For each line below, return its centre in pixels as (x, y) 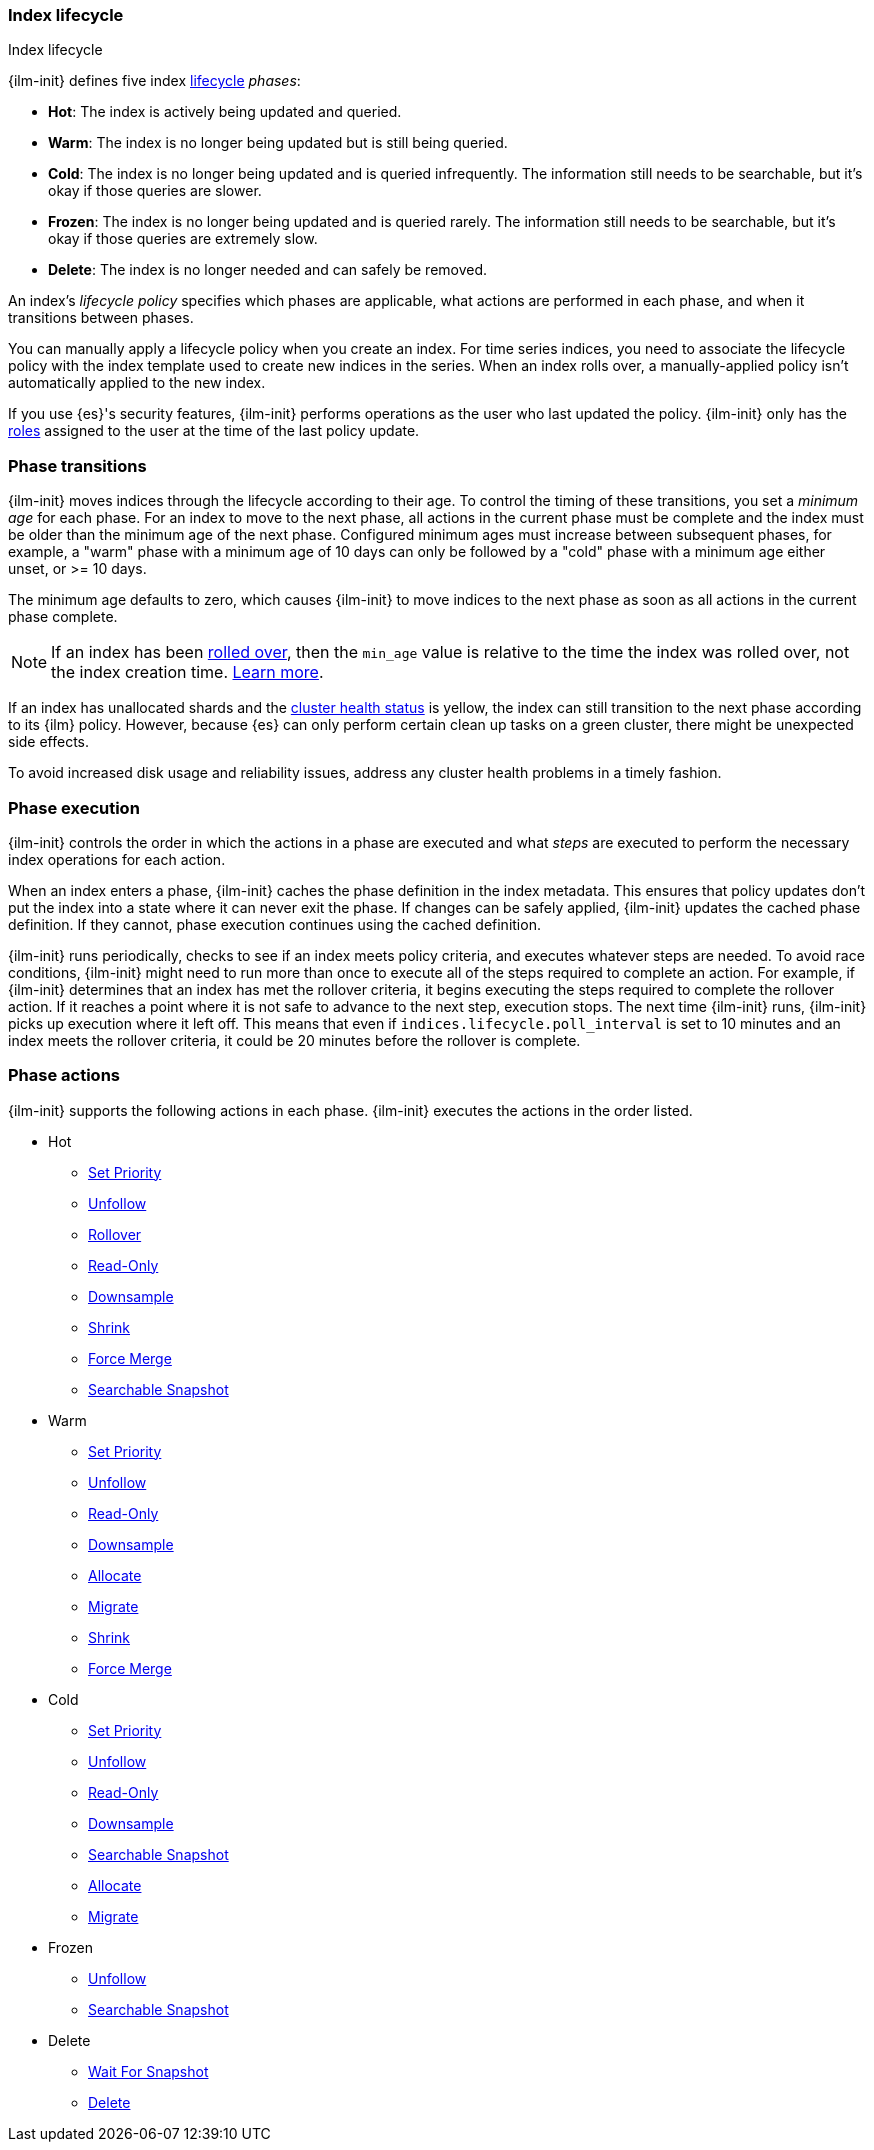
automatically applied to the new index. (137, 383)
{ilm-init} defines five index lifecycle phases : (154, 81)
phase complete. (63, 617)
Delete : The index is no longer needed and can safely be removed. (268, 270)
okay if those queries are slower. (155, 191)
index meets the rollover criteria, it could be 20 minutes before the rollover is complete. (294, 1040)
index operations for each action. (117, 859)
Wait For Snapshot (148, 2071)
